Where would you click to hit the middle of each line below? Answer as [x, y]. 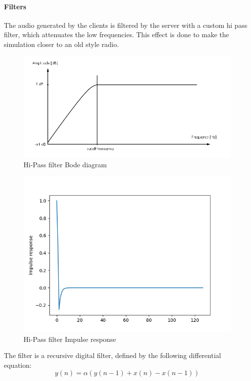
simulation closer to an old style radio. [61, 44]
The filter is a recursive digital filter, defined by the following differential [113, 355]
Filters [15, 6]
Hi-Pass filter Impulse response [70, 339]
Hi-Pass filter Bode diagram [65, 165]
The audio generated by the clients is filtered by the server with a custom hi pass [126, 25]
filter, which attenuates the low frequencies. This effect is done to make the [116, 34]
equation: [18, 365]
